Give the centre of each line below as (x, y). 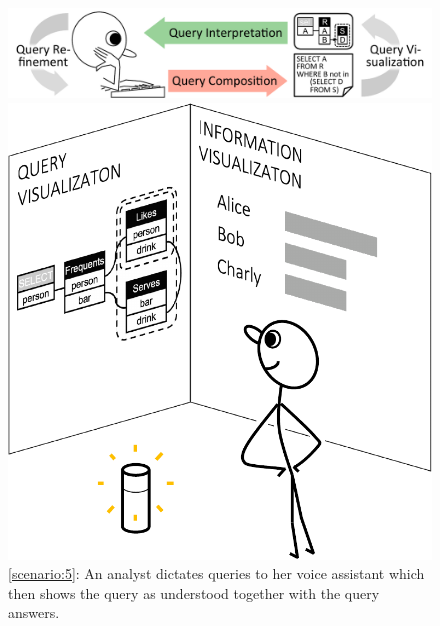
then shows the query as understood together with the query (194, 592)
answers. (34, 612)
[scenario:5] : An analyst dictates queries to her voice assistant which (216, 573)
